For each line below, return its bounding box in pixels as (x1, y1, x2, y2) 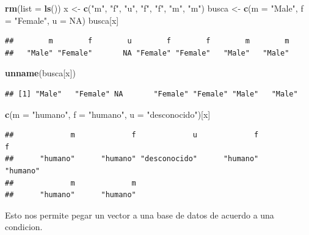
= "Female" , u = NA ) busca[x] (5, 13, 119, 26)
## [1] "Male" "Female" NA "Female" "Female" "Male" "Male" (5, 89, 298, 98)
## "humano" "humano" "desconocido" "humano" (5, 154, 259, 164)
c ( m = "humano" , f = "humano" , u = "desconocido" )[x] (5, 107, 211, 120)
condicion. (5, 220, 43, 233)
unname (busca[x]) (5, 67, 76, 79)
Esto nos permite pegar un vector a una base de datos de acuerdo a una (5, 208, 274, 221)
